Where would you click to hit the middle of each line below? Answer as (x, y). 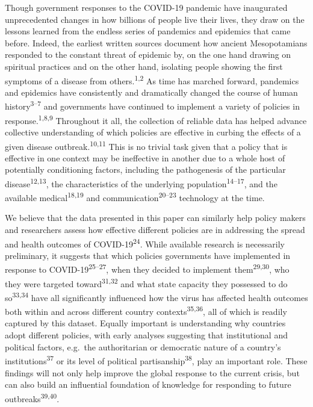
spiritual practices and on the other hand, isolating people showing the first (144, 66)
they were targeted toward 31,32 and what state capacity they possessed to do (146, 282)
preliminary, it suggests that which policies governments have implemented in (148, 255)
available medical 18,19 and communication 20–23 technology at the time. (135, 197)
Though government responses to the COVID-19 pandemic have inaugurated (146, 7)
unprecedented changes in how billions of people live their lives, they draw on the (155, 19)
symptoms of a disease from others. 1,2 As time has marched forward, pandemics (152, 79)
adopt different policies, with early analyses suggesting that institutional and (146, 335)
